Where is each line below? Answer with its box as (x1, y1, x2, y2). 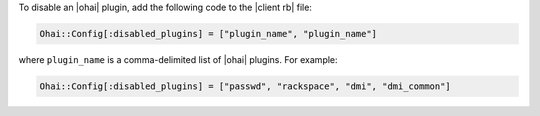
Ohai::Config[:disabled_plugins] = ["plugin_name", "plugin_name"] (39, 28, 378, 39)
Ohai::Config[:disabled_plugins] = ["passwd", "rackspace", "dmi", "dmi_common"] (39, 80, 452, 92)
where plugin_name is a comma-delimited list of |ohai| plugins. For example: (18, 53, 339, 65)
